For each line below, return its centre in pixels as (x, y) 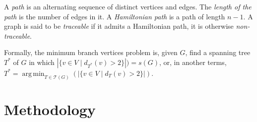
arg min (33, 74)
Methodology (50, 109)
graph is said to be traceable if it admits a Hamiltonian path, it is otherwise (119, 26)
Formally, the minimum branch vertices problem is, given (91, 52)
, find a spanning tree (218, 52)
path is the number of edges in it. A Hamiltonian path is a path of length (115, 16)
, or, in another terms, (193, 62)
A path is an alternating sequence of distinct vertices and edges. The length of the (128, 6)
